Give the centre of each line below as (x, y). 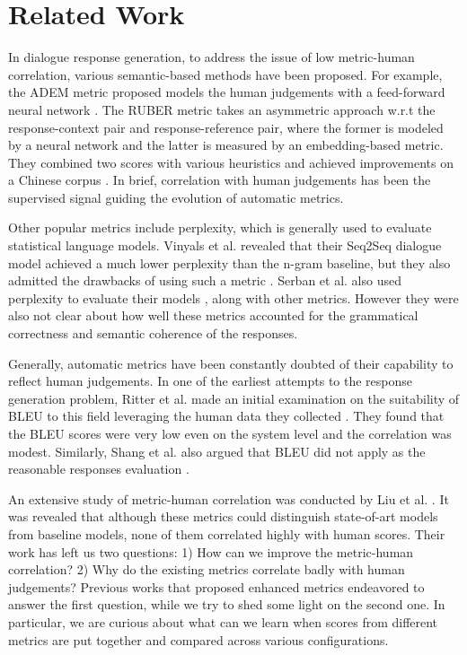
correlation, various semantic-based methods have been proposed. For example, (225, 74)
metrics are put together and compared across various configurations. (198, 639)
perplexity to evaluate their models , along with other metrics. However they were (233, 297)
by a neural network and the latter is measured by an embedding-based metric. (226, 145)
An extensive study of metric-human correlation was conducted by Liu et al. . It (229, 498)
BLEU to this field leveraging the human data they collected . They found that (226, 416)
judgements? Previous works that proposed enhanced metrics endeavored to (216, 586)
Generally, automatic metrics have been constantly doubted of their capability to (231, 363)
